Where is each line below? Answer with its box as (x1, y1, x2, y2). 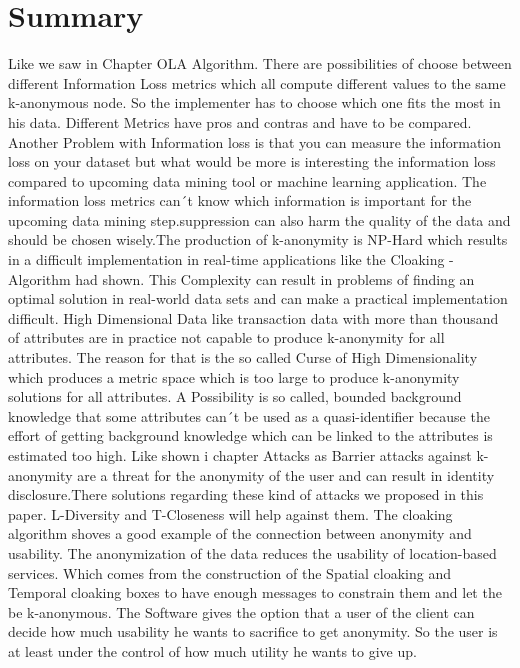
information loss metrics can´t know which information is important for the (8, 190, 472, 211)
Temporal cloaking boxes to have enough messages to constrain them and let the (8, 582, 502, 603)
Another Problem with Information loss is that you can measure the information (8, 131, 502, 152)
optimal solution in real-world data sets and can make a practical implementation (8, 288, 508, 309)
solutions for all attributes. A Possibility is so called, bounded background (8, 386, 462, 407)
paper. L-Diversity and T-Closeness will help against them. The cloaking (8, 503, 453, 524)
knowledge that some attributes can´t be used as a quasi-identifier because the (8, 405, 490, 426)
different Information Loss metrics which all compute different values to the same (8, 72, 506, 93)
